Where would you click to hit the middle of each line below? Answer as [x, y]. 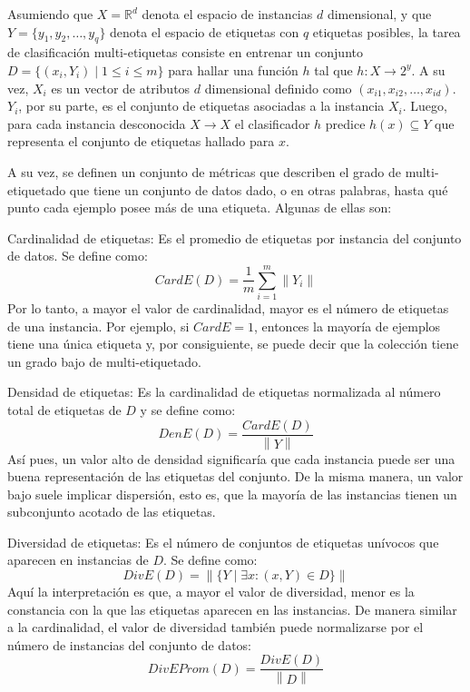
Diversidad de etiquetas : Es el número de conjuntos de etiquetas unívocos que [223, 542]
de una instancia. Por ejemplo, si [98, 326]
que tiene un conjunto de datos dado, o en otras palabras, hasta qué [259, 189]
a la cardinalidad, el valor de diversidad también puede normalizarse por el [215, 627]
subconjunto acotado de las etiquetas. [112, 512]
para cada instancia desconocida [97, 123]
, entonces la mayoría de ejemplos [347, 326]
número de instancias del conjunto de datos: [129, 644]
